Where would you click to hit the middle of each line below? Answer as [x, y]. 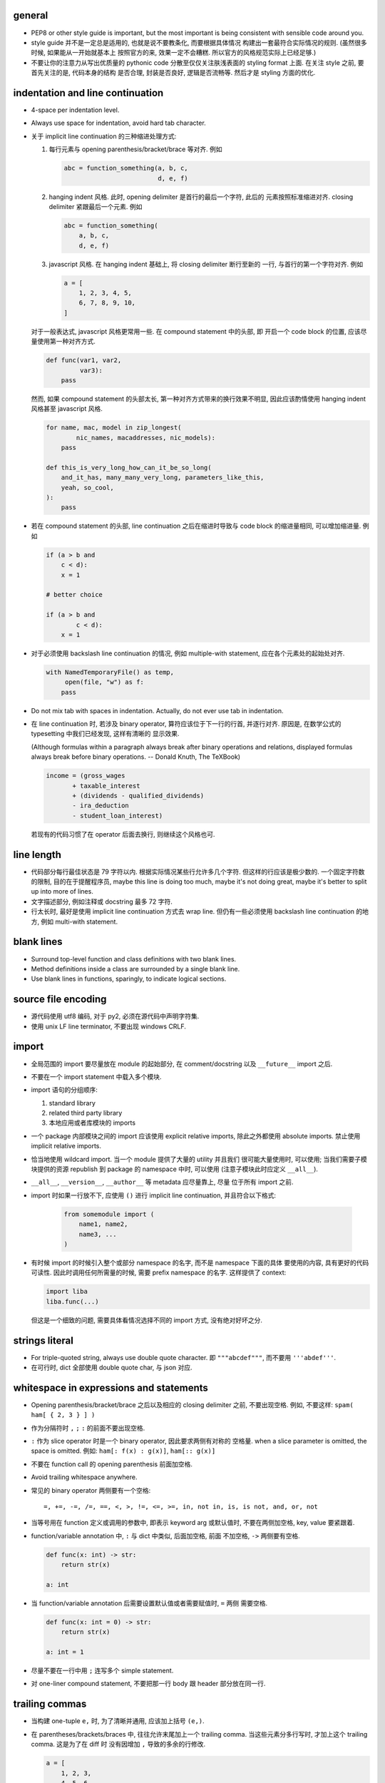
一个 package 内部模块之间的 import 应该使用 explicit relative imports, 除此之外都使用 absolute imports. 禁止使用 [196, 1136]
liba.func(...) [72, 1301]
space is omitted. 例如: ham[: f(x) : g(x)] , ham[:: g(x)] [123, 1451]
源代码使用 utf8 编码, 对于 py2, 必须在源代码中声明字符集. [115, 1016]
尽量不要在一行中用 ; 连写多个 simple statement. [102, 1671]
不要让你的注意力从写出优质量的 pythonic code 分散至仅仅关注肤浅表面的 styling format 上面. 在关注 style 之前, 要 [197, 62]
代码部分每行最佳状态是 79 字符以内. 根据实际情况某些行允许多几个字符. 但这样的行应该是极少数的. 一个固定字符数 [198, 872]
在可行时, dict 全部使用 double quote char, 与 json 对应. [112, 1367]
